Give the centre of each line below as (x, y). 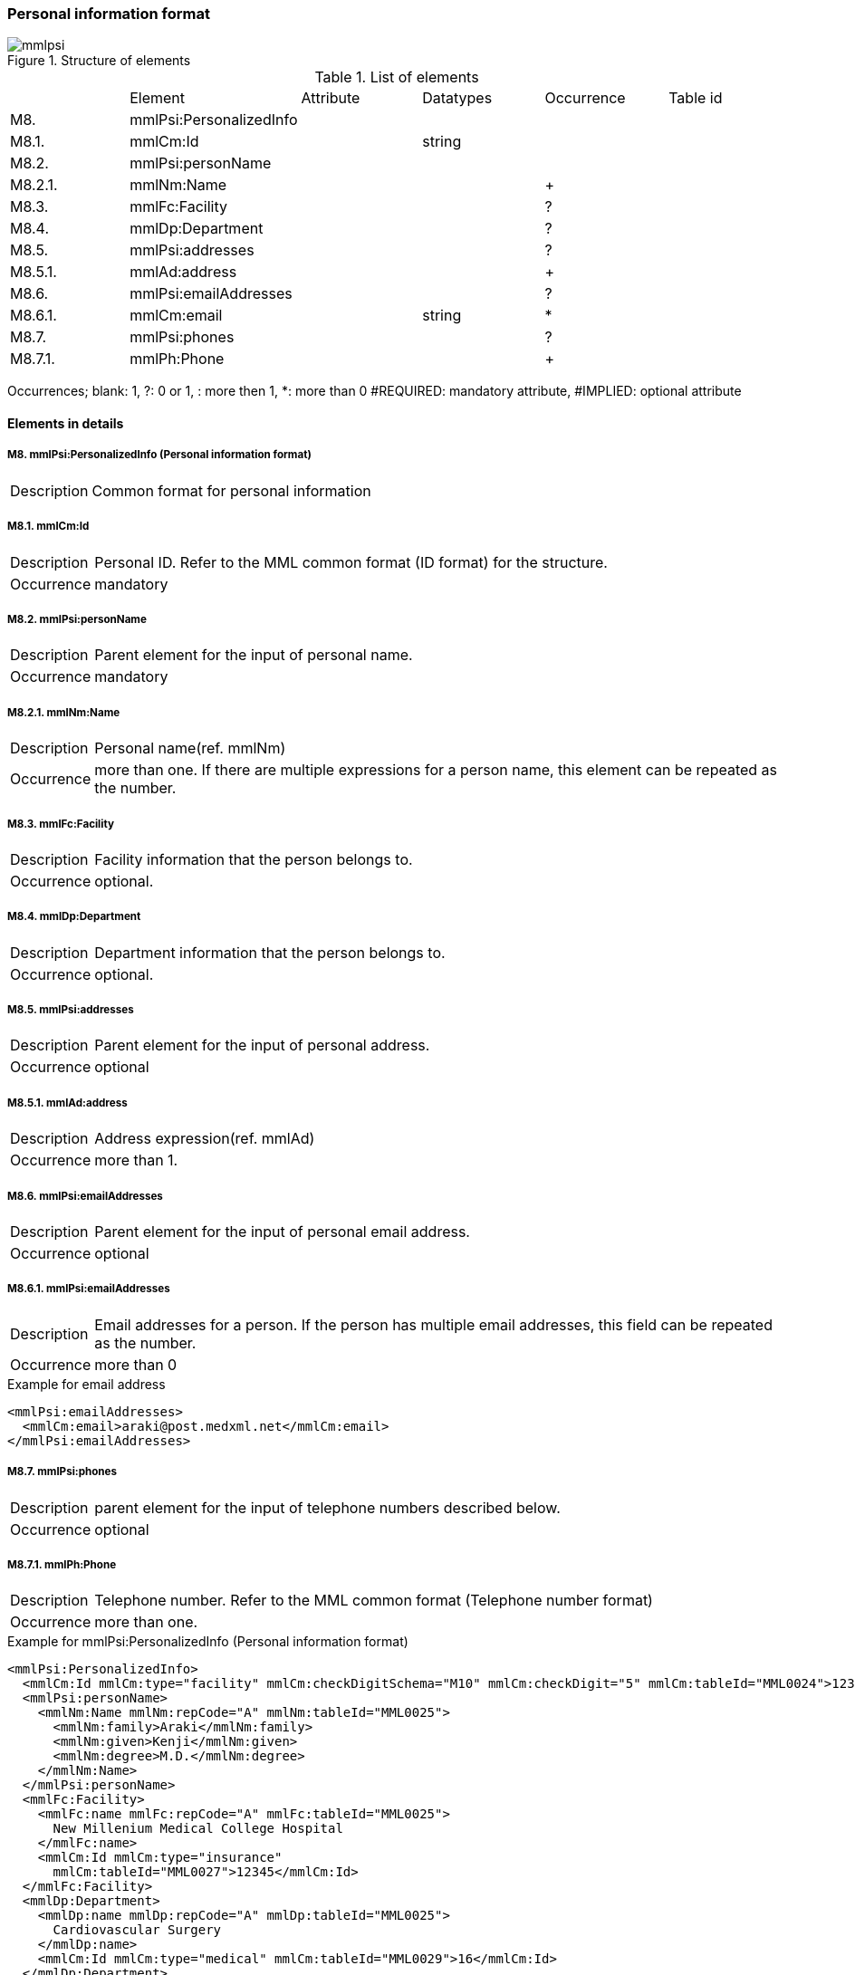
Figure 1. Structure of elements (99, 61)
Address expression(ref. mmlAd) (205, 1139)
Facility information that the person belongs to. (254, 859)
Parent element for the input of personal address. (262, 1045)
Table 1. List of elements (397, 77)
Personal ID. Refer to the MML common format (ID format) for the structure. (351, 562)
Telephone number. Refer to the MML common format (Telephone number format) (374, 1601)
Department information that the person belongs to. (270, 952)
